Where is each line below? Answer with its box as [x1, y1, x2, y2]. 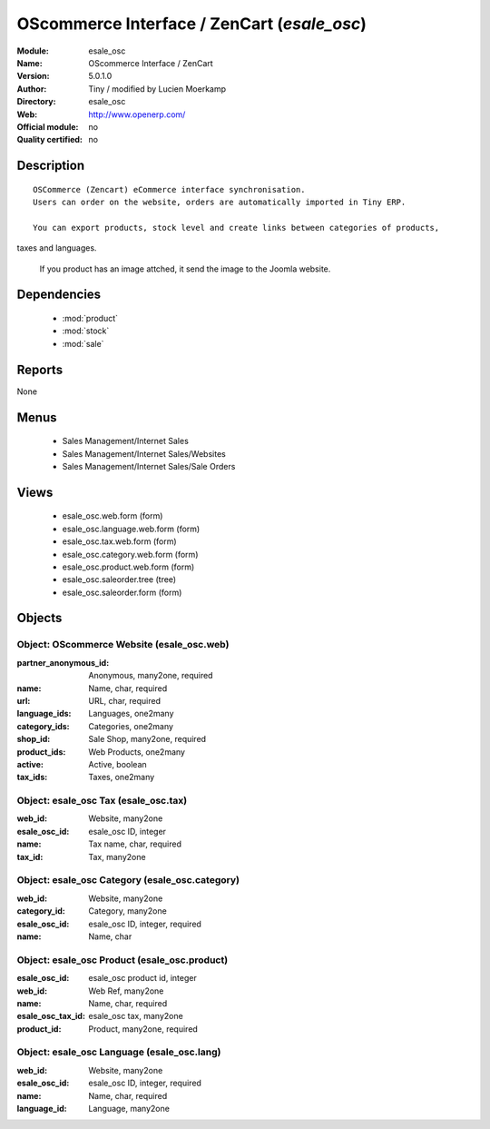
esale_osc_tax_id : [16, 1011, 86, 1022]
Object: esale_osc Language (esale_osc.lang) [16, 1045, 221, 1058]
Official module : [16, 121, 79, 132]
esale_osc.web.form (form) [62, 510, 163, 521]
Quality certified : [16, 134, 83, 145]
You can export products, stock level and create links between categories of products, [33, 223, 440, 233]
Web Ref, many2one [88, 985, 164, 996]
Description [16, 158, 85, 173]
